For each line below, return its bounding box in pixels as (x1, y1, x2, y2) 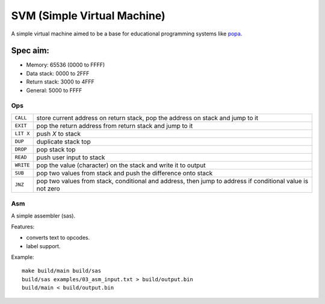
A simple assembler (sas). (11, 212, 75, 219)
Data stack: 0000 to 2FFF (26, 70, 90, 77)
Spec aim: (11, 46, 49, 56)
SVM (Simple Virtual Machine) (11, 9, 166, 22)
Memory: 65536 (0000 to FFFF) (26, 61, 105, 68)
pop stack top (36, 145, 76, 153)
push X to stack (36, 129, 81, 138)
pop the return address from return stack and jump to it (36, 121, 193, 130)
